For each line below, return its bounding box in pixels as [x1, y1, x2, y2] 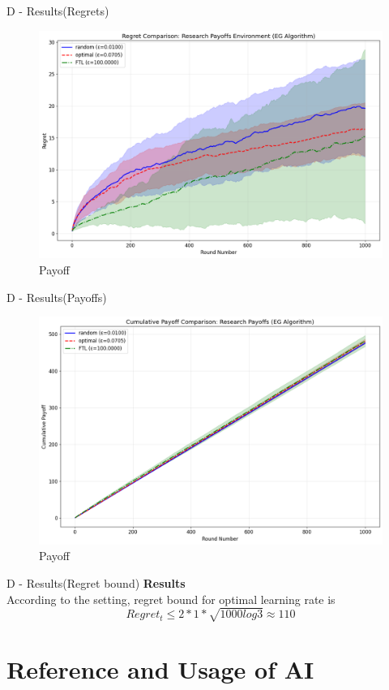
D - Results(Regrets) [6, 2, 109, 19]
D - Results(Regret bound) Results [6, 575, 186, 592]
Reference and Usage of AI [6, 652, 314, 685]
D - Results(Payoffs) [6, 288, 107, 305]
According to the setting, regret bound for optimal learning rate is [6, 590, 336, 607]
